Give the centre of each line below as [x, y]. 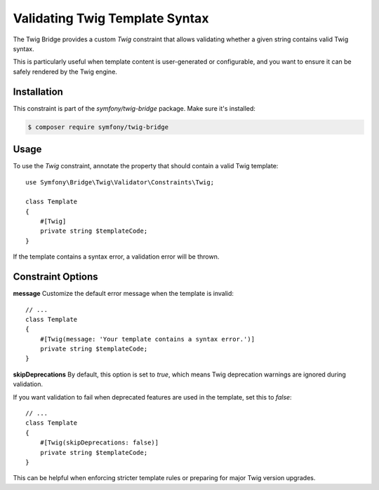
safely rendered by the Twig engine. [65, 72]
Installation [38, 91]
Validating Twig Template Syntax [111, 18]
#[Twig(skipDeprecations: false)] [99, 443]
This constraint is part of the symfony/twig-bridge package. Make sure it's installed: [134, 108]
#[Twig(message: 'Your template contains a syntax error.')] [147, 339]
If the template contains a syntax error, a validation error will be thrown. [116, 257]
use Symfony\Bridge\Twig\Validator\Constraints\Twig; [120, 182]
